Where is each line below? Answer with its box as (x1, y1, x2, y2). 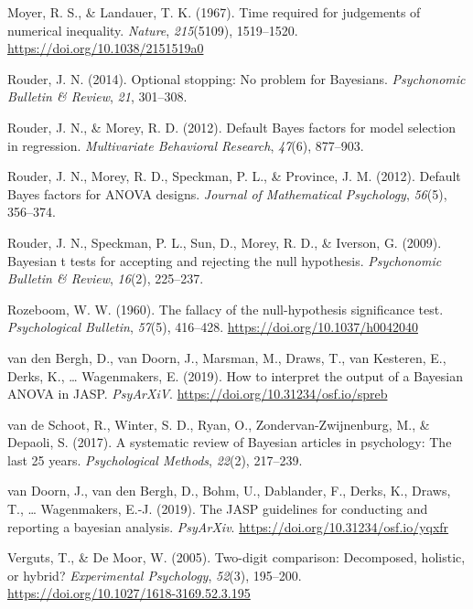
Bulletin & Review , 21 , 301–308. (7, 87, 188, 106)
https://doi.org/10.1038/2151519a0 (7, 38, 204, 58)
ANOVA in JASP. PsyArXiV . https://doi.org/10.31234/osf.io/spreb (7, 384, 388, 403)
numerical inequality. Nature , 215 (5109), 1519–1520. (7, 20, 298, 39)
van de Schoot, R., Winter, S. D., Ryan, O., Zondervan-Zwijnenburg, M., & (7, 414, 430, 433)
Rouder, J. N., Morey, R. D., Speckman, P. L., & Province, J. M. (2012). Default (7, 166, 461, 186)
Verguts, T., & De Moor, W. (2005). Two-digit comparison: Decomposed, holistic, (7, 548, 466, 567)
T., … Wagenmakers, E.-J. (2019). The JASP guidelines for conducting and (7, 499, 428, 518)
